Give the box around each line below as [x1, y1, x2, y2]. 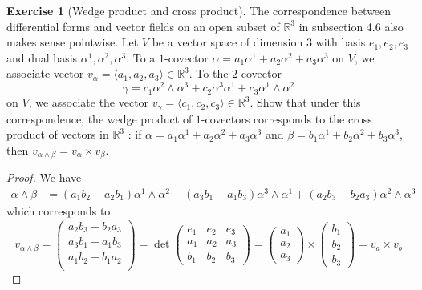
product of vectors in [6, 126, 109, 143]
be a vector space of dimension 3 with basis [152, 34, 366, 50]
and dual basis [6, 49, 78, 66]
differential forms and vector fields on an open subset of [6, 18, 280, 34]
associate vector [6, 65, 84, 82]
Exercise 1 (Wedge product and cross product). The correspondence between [6, 2, 392, 18]
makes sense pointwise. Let [6, 34, 139, 50]
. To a [126, 49, 156, 66]
